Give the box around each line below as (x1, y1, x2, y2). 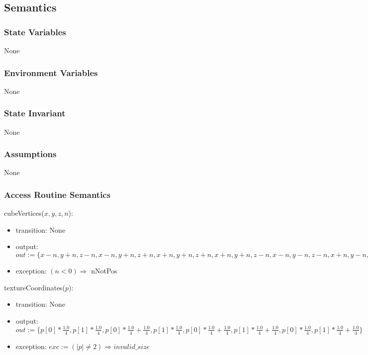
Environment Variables (4, 66, 98, 79)
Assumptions (4, 148, 57, 160)
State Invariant (4, 107, 66, 119)
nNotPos (91, 266, 117, 276)
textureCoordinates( (4, 282, 66, 292)
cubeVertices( (4, 208, 45, 218)
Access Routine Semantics (4, 188, 111, 200)
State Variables (4, 25, 66, 38)
